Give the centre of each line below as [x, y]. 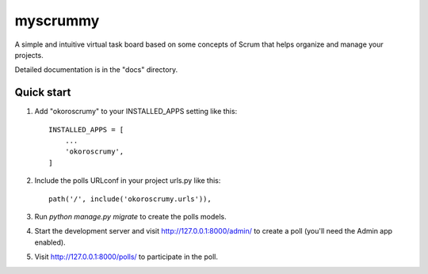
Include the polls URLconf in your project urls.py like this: [128, 181]
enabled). [50, 242]
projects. [29, 55]
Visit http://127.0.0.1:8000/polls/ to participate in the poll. [126, 257]
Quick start [43, 92]
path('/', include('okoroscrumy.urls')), [130, 199]
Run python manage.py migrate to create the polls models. [130, 216]
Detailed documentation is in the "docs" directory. [96, 70]
